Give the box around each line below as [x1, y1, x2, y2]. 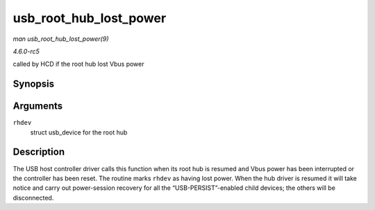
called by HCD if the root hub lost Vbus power [12, 60, 144, 69]
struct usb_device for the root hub [30, 128, 128, 137]
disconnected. [12, 193, 54, 202]
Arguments [12, 100, 63, 112]
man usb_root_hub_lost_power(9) [12, 35, 109, 43]
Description [12, 146, 65, 158]
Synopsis [12, 78, 55, 90]
